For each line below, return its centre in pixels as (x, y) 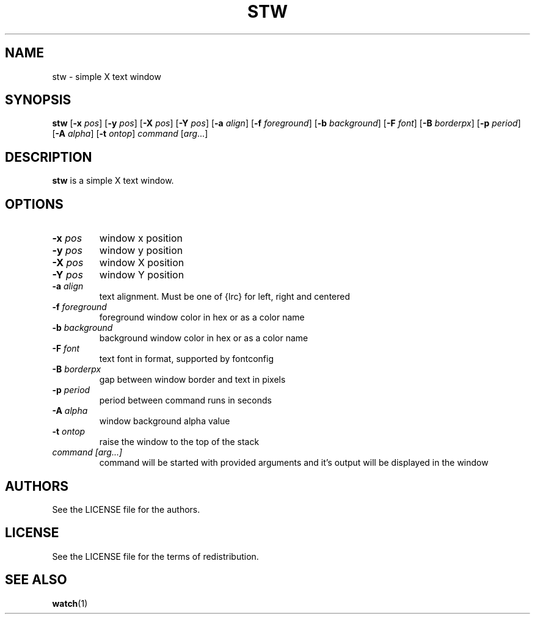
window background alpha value (165, 421)
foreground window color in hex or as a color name (202, 317)
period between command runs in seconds (185, 400)
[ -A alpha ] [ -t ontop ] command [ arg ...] (130, 134)
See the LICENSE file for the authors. (126, 509)
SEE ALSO (36, 580)
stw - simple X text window (107, 76)
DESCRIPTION (49, 157)
